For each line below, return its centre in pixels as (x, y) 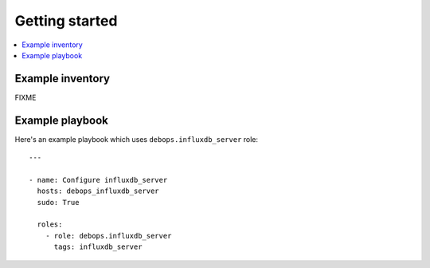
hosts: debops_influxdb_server (98, 191)
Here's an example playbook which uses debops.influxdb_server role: (137, 139)
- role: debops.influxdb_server (108, 236)
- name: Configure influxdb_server (98, 180)
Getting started (66, 21)
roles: (50, 225)
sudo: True (58, 202)
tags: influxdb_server (98, 247)
